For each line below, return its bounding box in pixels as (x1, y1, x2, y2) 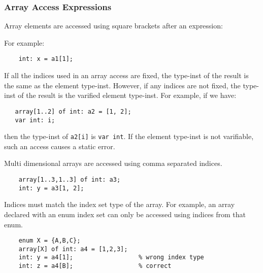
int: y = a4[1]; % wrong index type (18, 254, 204, 261)
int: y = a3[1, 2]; (18, 184, 84, 192)
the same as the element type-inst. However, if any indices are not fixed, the (4, 80, 241, 90)
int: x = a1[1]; (18, 55, 74, 63)
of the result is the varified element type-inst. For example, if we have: (18, 90, 237, 100)
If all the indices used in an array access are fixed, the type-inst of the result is (4, 70, 249, 81)
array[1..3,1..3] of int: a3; (18, 176, 121, 183)
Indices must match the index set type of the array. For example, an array (4, 199, 235, 210)
